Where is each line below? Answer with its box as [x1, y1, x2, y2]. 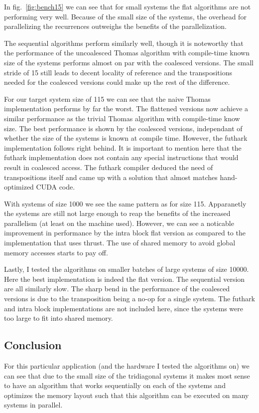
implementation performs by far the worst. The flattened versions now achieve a [4, 103, 249, 114]
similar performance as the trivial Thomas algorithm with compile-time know [4, 113, 240, 123]
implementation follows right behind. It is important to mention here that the [4, 142, 242, 153]
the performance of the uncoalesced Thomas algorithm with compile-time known [4, 47, 250, 58]
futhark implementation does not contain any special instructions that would [4, 152, 239, 163]
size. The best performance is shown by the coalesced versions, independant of [4, 123, 243, 133]
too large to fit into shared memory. [4, 313, 113, 323]
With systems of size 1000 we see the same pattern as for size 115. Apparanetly [4, 198, 247, 208]
